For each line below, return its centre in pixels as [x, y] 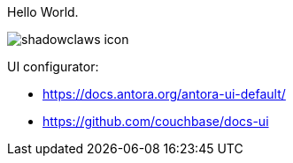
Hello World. [43, 12]
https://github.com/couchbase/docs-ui [156, 121]
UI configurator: [53, 67]
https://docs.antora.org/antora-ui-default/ [164, 94]
